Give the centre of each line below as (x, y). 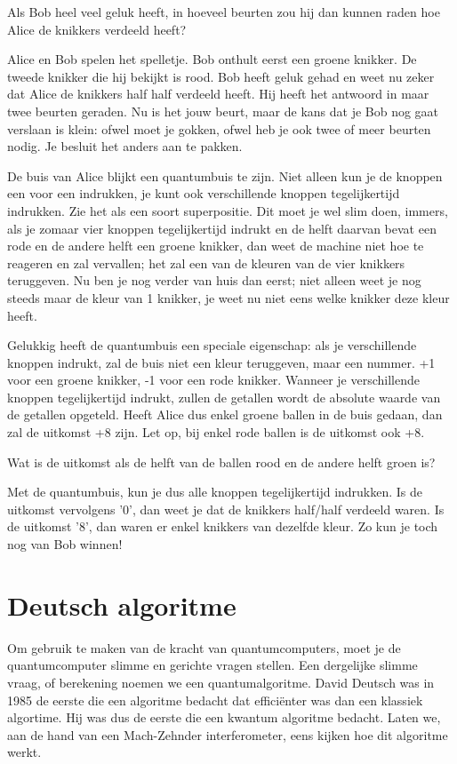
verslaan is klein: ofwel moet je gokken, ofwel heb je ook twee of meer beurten (219, 128)
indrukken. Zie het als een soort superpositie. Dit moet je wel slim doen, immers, (228, 210)
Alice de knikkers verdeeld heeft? (97, 29)
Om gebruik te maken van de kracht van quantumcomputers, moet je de (204, 647)
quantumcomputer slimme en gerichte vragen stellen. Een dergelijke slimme (212, 665)
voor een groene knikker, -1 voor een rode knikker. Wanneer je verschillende (213, 380)
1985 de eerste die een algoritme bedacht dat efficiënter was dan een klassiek (215, 700)
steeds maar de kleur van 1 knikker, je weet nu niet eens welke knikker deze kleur (228, 297)
